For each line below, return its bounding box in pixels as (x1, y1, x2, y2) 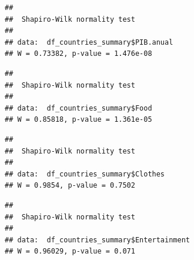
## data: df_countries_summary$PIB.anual (5, 38, 173, 46)
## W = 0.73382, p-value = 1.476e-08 (5, 49, 152, 58)
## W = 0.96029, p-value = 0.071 (5, 247, 135, 256)
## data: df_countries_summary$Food (5, 104, 152, 112)
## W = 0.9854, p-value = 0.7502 (5, 181, 135, 190)
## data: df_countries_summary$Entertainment (5, 235, 190, 244)
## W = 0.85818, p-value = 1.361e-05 (5, 115, 152, 124)
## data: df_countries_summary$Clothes (5, 169, 165, 178)
